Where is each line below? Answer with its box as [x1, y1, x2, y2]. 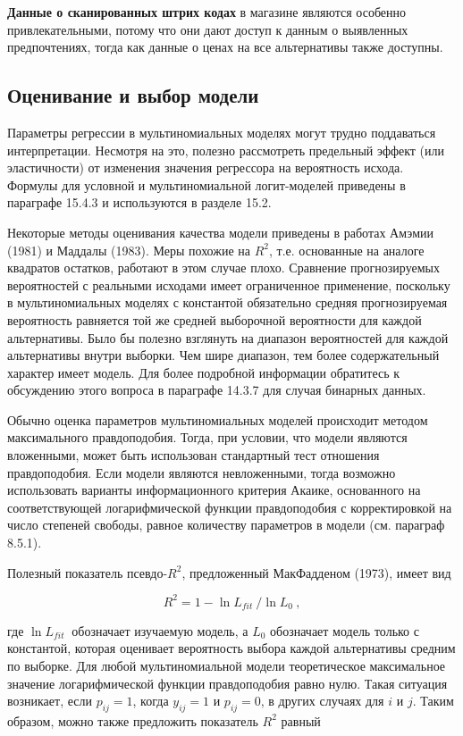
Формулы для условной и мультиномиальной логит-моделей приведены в [7, 175, 406, 194]
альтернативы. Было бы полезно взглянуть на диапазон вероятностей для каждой [7, 328, 449, 347]
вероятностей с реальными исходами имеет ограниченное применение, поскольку [7, 275, 450, 294]
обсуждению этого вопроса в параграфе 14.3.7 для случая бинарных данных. [7, 381, 426, 399]
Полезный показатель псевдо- [7, 563, 168, 581]
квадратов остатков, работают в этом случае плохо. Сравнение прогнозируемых [7, 258, 440, 277]
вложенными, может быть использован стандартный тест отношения [7, 446, 380, 464]
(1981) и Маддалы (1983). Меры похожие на [7, 240, 251, 259]
